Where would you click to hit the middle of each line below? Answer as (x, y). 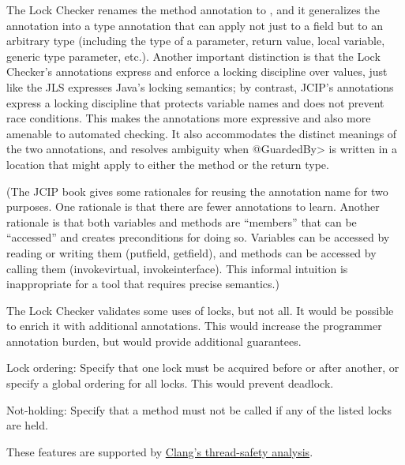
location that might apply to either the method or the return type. (168, 164)
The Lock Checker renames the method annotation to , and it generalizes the (193, 9)
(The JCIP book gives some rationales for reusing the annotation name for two (197, 191)
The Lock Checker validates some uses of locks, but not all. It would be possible (200, 310)
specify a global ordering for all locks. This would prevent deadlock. (170, 383)
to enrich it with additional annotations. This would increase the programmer (194, 326)
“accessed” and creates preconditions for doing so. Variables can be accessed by (198, 237)
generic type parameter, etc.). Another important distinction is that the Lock (193, 56)
